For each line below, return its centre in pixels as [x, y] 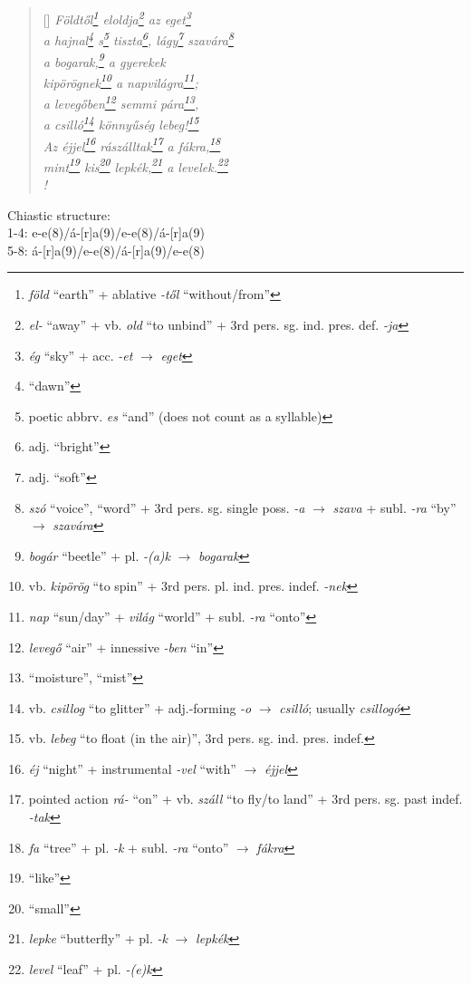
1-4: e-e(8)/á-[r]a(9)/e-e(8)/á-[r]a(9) [106, 232]
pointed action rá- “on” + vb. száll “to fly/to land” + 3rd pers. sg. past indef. [245, 799]
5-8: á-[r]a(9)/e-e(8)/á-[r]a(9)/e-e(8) [106, 250]
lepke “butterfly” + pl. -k [98, 938]
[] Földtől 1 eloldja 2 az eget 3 [117, 18]
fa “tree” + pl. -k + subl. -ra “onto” [129, 847]
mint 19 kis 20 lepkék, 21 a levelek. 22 [135, 165]
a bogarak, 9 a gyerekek [104, 60]
